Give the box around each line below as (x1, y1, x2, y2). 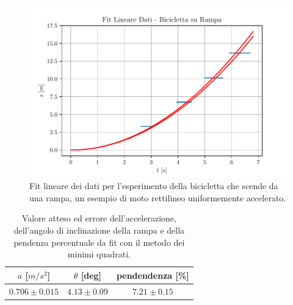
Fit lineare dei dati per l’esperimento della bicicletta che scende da (29, 179, 278, 192)
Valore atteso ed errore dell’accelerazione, (21, 212, 176, 224)
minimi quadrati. (67, 248, 131, 260)
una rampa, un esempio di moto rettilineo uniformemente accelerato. (29, 191, 286, 204)
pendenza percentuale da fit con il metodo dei (13, 235, 185, 248)
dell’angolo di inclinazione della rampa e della (13, 224, 185, 237)
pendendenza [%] (116, 268, 189, 281)
